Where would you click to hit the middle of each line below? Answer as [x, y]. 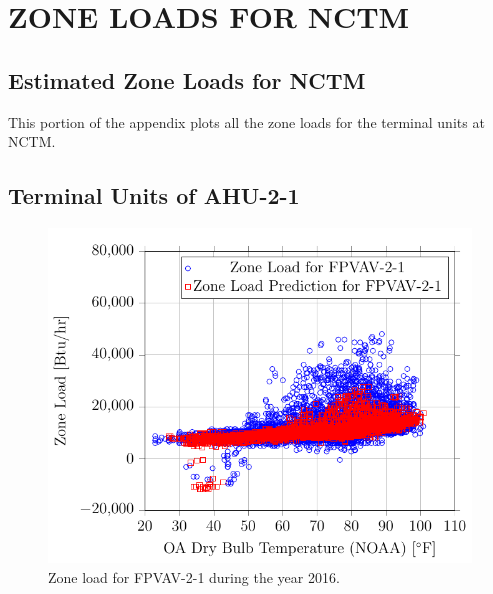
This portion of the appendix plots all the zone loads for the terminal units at [246, 121]
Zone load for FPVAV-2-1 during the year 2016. [194, 577]
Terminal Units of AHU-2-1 [154, 195]
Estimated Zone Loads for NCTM [187, 79]
